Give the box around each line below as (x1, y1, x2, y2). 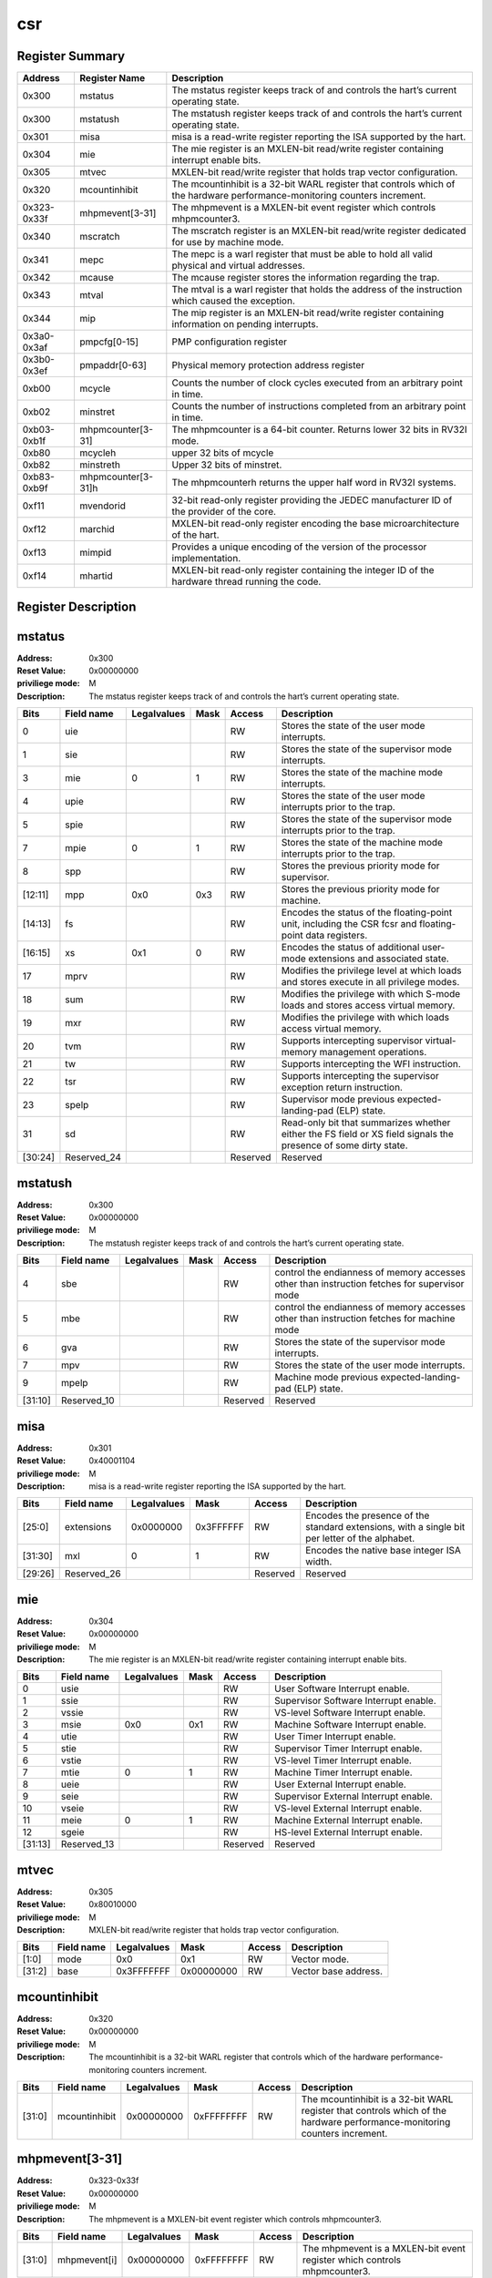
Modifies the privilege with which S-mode (281, 988, 461, 1000)
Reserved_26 (64, 1567, 122, 1580)
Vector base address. (291, 1965, 383, 1977)
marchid (79, 523, 116, 536)
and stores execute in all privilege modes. (281, 976, 460, 989)
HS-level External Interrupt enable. (274, 1826, 423, 1839)
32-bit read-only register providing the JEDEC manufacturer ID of (171, 494, 453, 507)
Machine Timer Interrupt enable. (274, 1766, 414, 1779)
